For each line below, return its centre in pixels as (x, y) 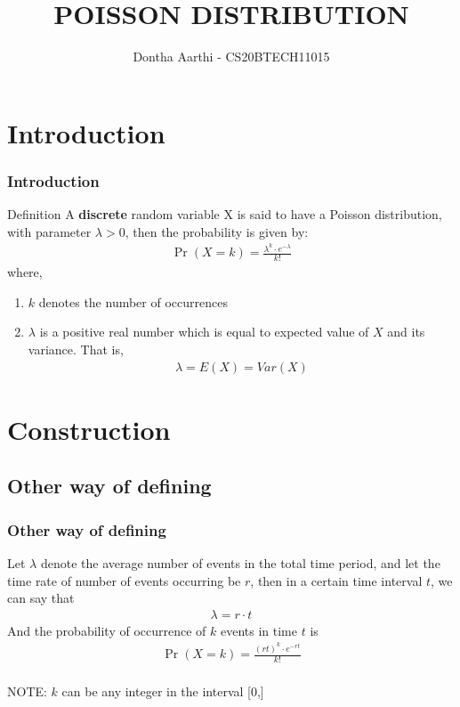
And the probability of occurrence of (107, 630)
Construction (89, 429)
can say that (41, 598)
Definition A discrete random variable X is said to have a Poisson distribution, (225, 214)
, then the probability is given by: (217, 231)
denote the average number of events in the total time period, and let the (240, 563)
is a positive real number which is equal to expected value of (204, 332)
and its (406, 332)
